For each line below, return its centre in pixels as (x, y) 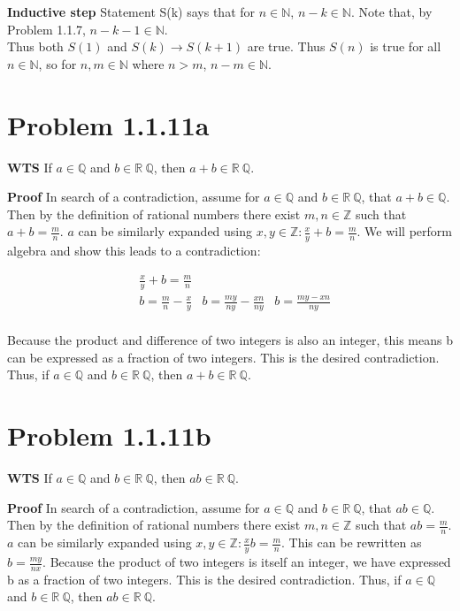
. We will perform (404, 231)
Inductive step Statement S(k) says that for (131, 11)
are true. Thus (286, 46)
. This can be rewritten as (352, 542)
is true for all (406, 46)
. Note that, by (391, 11)
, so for (57, 63)
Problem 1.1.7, (46, 29)
